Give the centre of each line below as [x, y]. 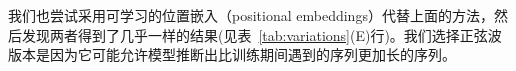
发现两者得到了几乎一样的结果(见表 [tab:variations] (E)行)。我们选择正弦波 [261, 34]
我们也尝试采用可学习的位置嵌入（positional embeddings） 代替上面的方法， [251, 15]
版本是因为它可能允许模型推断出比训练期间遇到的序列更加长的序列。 [232, 54]
